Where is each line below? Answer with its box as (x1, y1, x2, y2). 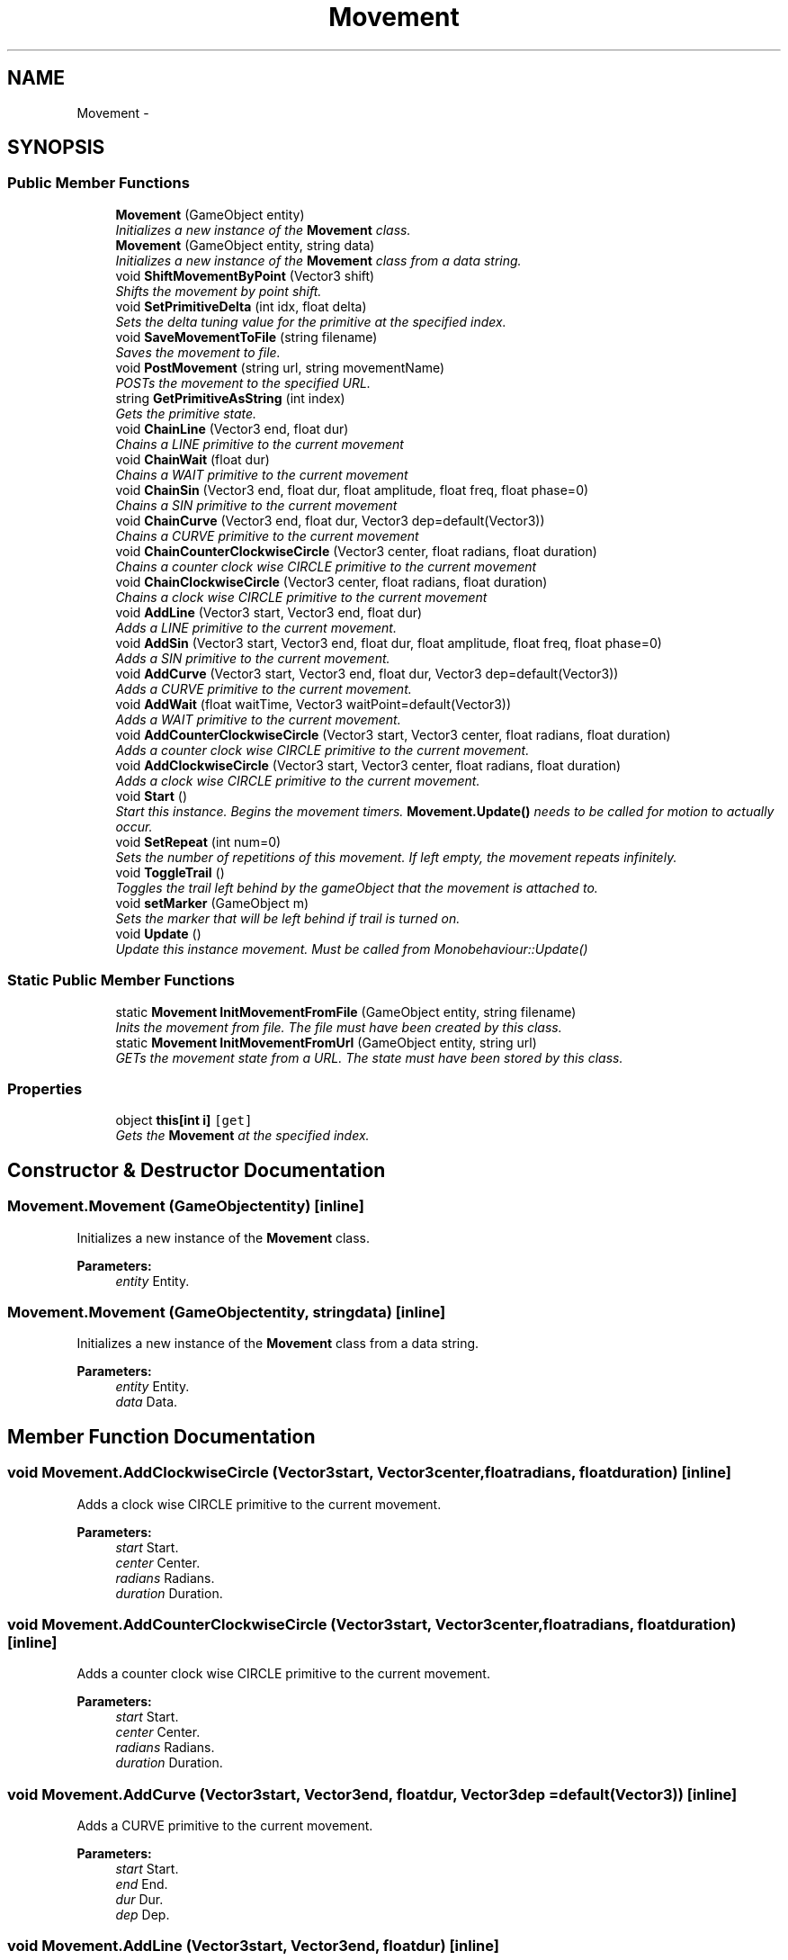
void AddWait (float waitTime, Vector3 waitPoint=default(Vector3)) (115, 696, 512, 712)
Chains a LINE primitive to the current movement (115, 436, 404, 452)
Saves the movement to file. (115, 344, 281, 360)
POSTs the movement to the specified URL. (115, 374, 371, 391)
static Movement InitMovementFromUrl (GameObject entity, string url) (115, 1034, 537, 1050)
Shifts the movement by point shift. (115, 283, 322, 299)
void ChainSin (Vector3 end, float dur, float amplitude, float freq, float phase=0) (115, 481, 589, 498)
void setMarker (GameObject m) (115, 895, 309, 911)
